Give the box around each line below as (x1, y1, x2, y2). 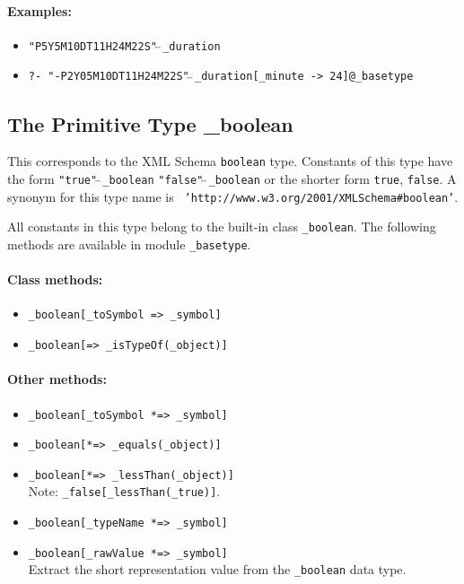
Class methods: (7, 270, 103, 289)
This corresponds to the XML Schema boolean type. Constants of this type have (7, 152, 453, 170)
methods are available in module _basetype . (7, 234, 251, 253)
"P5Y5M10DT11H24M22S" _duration (28, 39, 221, 53)
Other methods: (7, 370, 107, 388)
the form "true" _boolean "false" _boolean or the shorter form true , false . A (7, 169, 457, 187)
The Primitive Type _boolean (7, 109, 293, 137)
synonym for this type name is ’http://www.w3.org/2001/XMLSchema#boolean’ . (7, 187, 459, 205)
